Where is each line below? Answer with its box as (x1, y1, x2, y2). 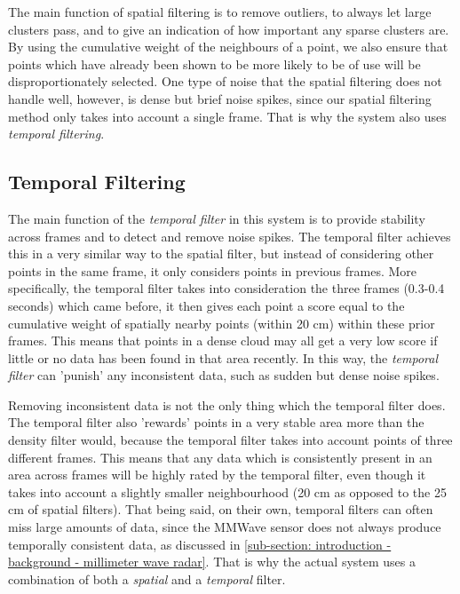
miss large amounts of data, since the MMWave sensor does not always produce (8, 518, 441, 536)
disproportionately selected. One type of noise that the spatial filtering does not (8, 72, 442, 91)
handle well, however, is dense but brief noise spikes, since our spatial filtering (8, 89, 432, 107)
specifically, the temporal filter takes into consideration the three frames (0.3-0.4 (8, 279, 445, 297)
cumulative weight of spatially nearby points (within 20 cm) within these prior (8, 313, 435, 332)
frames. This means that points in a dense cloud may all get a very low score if (8, 331, 438, 350)
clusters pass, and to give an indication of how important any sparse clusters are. (8, 20, 449, 38)
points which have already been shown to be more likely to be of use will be (8, 54, 421, 73)
